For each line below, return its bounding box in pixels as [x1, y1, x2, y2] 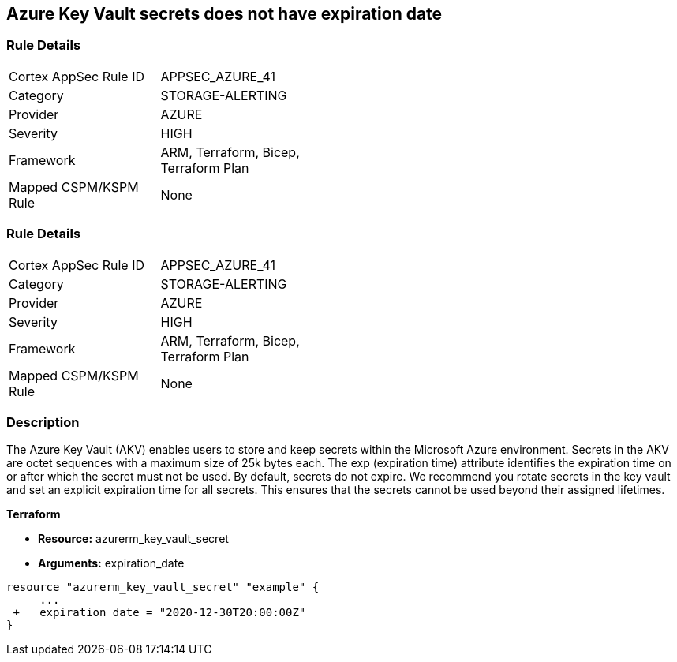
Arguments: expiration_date [38, 556, 185, 570]
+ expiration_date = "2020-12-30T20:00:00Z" [13, 606, 306, 619]
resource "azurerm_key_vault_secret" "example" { [6, 581, 320, 594]
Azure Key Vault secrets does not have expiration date [6, 4, 443, 24]
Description [6, 413, 80, 430]
